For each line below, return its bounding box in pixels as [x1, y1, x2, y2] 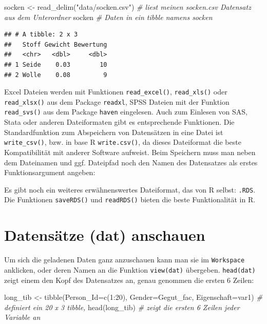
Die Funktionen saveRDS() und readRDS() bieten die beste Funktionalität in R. [4, 194, 256, 205]
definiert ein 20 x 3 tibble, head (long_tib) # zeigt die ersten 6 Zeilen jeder [4, 301, 240, 312]
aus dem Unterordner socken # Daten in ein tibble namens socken [4, 11, 213, 22]
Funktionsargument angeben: [4, 167, 96, 178]
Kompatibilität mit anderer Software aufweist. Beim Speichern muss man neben [4, 146, 256, 157]
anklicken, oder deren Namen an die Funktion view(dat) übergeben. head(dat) [4, 264, 256, 275]
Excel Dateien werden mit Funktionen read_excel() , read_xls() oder [4, 86, 227, 97]
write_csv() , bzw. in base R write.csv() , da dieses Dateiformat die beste [4, 137, 241, 147]
